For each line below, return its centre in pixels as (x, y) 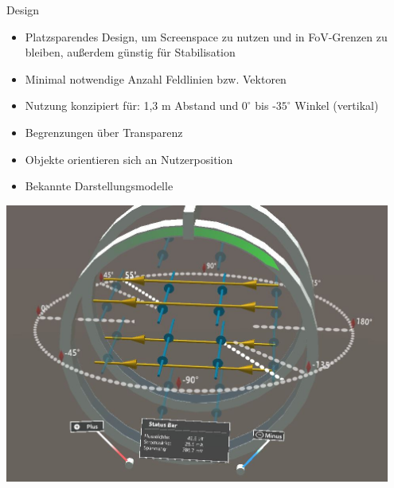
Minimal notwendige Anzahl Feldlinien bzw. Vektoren (156, 78)
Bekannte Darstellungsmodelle (99, 186)
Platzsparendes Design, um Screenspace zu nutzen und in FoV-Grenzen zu (206, 36)
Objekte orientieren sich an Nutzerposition (129, 159)
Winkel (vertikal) (337, 105)
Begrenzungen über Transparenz (104, 132)
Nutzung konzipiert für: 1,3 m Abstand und (132, 105)
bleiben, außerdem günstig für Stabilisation (130, 52)
